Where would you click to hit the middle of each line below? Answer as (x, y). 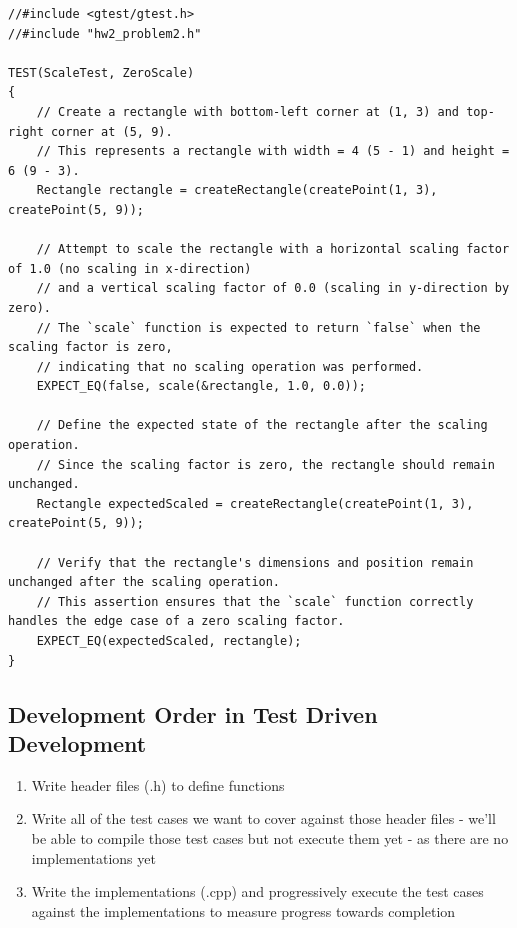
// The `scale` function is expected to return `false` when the (258, 327)
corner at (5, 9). (111, 131)
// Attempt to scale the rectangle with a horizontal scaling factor (273, 249)
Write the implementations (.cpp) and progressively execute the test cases (257, 891)
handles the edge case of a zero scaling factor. (176, 621)
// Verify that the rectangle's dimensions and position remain (255, 562)
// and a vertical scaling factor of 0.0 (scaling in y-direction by (273, 288)
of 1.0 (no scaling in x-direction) (130, 268)
